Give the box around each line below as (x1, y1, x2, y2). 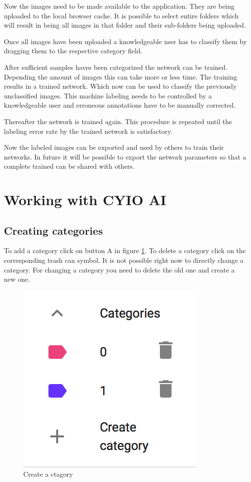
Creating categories (4, 223, 103, 238)
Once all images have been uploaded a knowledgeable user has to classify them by (4, 36, 247, 46)
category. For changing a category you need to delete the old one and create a (4, 264, 235, 274)
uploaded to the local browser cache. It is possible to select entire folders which (4, 10, 239, 20)
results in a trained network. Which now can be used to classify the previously (4, 81, 237, 91)
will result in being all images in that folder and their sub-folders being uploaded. (4, 20, 246, 30)
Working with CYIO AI (4, 190, 167, 209)
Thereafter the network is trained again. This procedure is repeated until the (4, 116, 232, 126)
